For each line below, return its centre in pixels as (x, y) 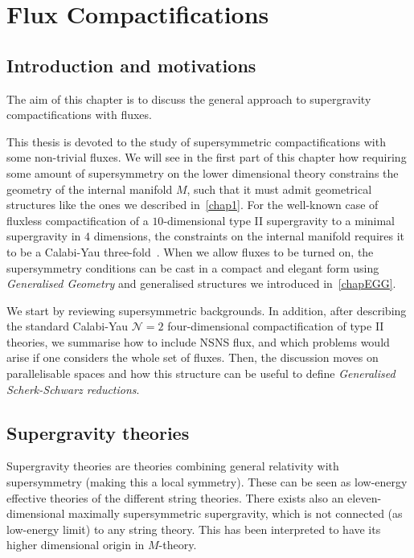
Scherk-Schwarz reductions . (73, 389)
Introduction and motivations (131, 65)
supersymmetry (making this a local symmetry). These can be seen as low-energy (207, 482)
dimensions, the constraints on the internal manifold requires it (249, 236)
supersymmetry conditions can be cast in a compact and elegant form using (193, 267)
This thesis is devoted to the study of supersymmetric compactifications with (196, 141)
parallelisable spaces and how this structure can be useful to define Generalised (201, 373)
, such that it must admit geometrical (279, 189)
